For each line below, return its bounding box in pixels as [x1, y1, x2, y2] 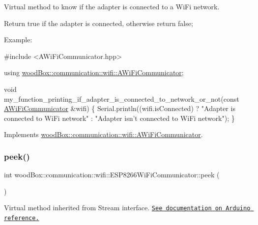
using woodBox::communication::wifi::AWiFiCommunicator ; [4, 67, 184, 78]
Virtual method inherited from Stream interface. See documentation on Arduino [4, 202, 251, 213]
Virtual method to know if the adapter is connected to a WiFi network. [4, 1, 220, 11]
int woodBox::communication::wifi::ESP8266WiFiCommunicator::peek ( [4, 169, 220, 180]
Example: [4, 34, 32, 45]
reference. [4, 215, 39, 222]
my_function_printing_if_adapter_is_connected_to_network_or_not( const [4, 93, 239, 104]
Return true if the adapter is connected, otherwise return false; [4, 18, 193, 28]
